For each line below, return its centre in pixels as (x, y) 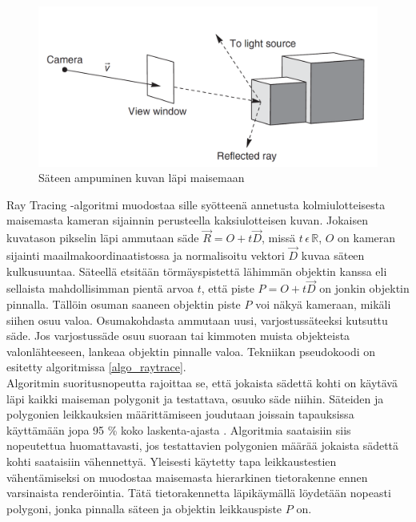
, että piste (228, 288)
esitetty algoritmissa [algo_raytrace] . (96, 367)
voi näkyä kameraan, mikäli (323, 303)
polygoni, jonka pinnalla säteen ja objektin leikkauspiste (144, 508)
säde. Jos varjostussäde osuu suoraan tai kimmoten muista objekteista (178, 336)
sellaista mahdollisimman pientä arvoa (100, 288)
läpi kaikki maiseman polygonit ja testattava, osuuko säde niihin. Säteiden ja (195, 398)
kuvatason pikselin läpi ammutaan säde (103, 238)
